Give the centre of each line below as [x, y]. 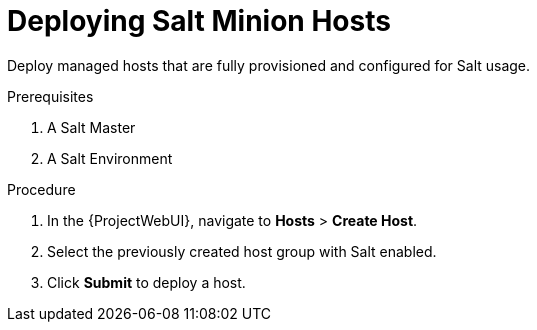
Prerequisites [50, 96]
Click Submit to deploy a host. [146, 282]
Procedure [41, 189]
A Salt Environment [110, 158]
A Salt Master [91, 127]
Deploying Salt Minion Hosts [199, 21]
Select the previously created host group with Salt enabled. [242, 251]
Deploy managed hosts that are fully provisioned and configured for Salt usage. [269, 65]
